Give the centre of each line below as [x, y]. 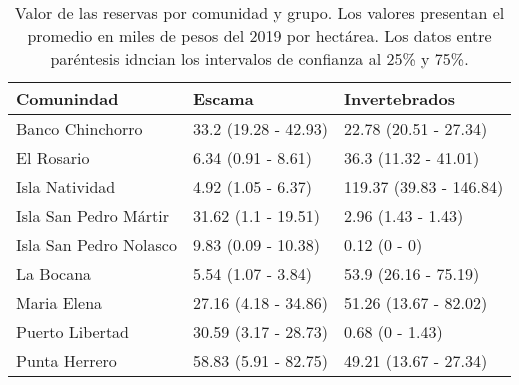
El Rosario [53, 157]
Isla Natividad [66, 186]
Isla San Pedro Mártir [92, 215]
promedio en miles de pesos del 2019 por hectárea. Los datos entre [259, 35]
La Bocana [54, 273]
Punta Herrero [66, 360]
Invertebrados [399, 98]
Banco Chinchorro [79, 128]
